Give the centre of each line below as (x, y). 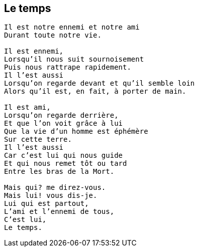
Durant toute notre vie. (53, 35)
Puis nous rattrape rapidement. (68, 67)
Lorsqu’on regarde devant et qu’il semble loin (100, 83)
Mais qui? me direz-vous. (55, 188)
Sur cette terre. (38, 140)
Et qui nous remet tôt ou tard (66, 164)
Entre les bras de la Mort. (59, 172)
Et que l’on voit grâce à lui (64, 123)
